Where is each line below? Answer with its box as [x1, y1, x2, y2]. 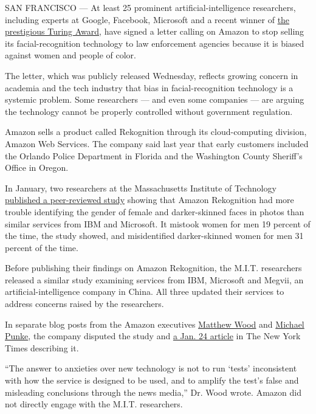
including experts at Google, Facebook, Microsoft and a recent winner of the [5, 13, 290, 26]
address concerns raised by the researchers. [5, 297, 164, 310]
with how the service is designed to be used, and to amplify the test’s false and [5, 374, 299, 387]
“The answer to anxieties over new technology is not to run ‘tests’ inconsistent [5, 362, 297, 374]
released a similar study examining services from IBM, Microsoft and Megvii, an [5, 273, 304, 286]
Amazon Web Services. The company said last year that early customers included [5, 137, 309, 150]
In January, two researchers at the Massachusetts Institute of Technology [5, 181, 276, 194]
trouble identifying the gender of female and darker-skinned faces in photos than [5, 205, 304, 218]
